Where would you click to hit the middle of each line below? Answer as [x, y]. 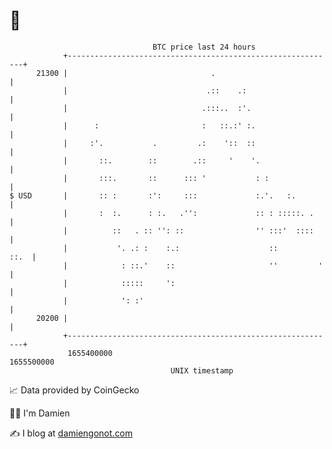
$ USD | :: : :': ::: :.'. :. [153, 195]
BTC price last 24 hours [204, 47]
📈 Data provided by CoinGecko [74, 390]
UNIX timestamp [202, 370]
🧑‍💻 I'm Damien [40, 413]
